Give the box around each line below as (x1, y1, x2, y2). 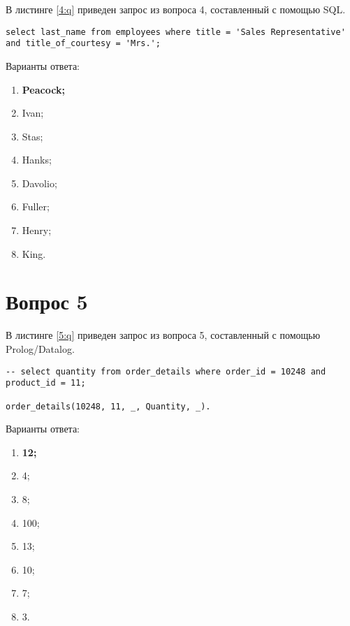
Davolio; (22, 175, 57, 190)
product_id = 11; (6, 378, 86, 388)
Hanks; (22, 152, 52, 167)
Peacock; (22, 82, 65, 96)
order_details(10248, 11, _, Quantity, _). (6, 401, 211, 412)
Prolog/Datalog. (6, 341, 75, 356)
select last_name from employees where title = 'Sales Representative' (6, 27, 346, 37)
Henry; (22, 223, 52, 238)
